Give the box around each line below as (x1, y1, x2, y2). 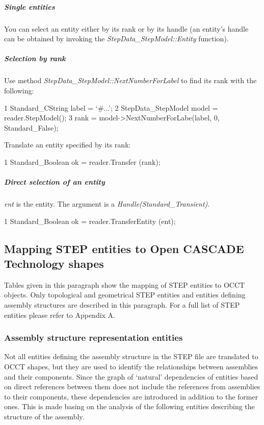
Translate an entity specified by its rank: (4, 139, 131, 150)
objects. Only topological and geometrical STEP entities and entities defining (4, 289, 246, 300)
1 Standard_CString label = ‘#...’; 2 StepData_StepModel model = (4, 102, 218, 113)
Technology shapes (4, 256, 104, 271)
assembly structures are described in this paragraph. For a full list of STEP (4, 299, 240, 310)
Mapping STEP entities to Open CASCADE (4, 240, 244, 256)
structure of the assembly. (4, 411, 85, 421)
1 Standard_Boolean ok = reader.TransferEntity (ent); (4, 215, 176, 226)
